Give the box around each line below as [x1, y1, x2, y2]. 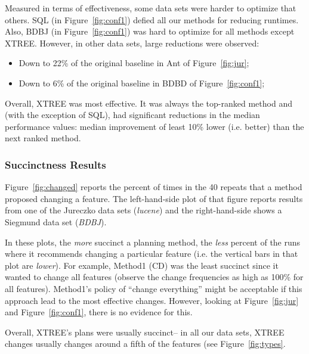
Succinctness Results [5, 157, 106, 172]
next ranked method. [5, 132, 81, 144]
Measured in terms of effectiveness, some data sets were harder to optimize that [5, 2, 296, 14]
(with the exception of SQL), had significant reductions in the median [5, 108, 260, 121]
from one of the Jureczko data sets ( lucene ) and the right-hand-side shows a [5, 204, 282, 216]
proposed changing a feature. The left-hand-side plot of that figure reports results [5, 192, 303, 204]
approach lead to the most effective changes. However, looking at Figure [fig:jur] [5, 294, 299, 306]
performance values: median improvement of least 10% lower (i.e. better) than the [5, 120, 304, 132]
